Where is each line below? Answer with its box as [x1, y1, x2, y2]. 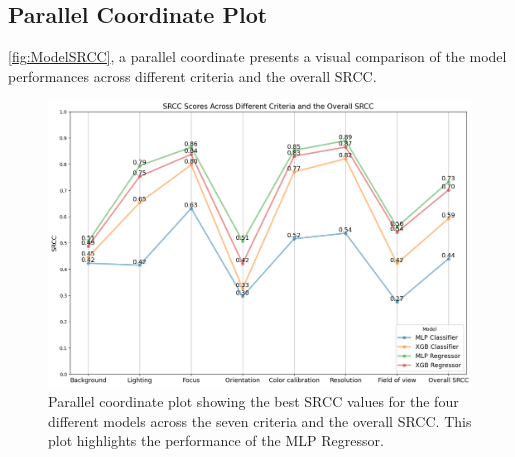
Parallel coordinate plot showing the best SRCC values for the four [48, 390, 459, 411]
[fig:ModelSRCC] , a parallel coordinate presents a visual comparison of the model [8, 46, 507, 67]
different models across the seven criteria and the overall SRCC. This [48, 410, 472, 431]
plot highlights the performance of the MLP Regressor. [48, 430, 384, 451]
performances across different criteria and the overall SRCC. [8, 65, 377, 86]
